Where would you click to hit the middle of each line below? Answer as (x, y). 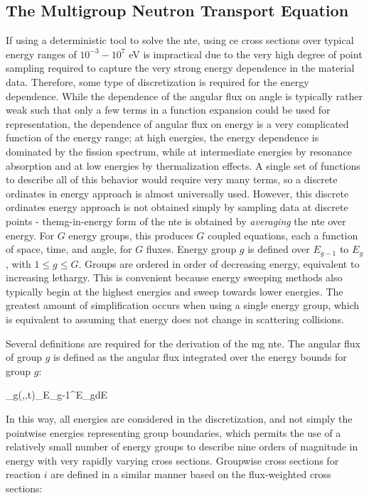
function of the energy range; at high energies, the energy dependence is (162, 137)
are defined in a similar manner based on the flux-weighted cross (191, 474)
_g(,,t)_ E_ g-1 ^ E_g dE (57, 395)
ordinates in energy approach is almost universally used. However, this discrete (177, 193)
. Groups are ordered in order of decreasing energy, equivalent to (219, 263)
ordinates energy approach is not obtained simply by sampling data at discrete (177, 207)
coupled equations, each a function (283, 235)
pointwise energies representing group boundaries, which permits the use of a (173, 432)
